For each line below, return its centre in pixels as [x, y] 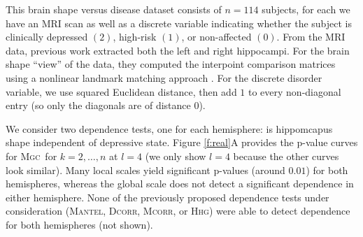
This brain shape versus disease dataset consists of [114, 9]
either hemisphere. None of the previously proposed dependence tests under [168, 197]
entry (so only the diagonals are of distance [98, 105]
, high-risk [135, 37]
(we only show [176, 156]
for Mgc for [31, 156]
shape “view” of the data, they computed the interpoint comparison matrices [171, 64]
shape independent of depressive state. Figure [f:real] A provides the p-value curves [182, 142]
